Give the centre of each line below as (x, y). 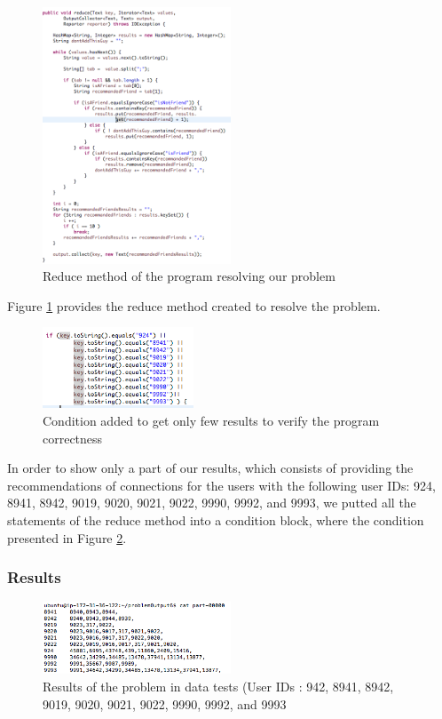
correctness (73, 438)
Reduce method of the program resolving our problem (189, 276)
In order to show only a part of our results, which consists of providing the (210, 468)
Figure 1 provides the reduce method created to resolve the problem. (194, 305)
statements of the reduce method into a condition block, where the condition (216, 520)
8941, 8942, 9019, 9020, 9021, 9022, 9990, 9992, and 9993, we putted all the (212, 503)
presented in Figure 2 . (67, 537)
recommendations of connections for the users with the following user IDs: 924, (222, 485)
